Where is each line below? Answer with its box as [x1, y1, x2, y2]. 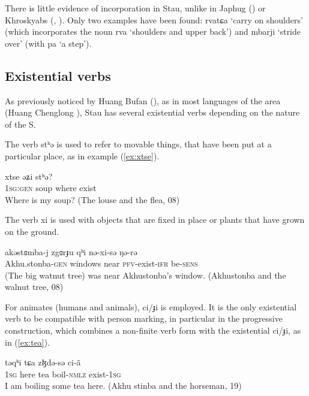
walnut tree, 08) [5, 280, 64, 293]
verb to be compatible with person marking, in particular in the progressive [5, 312, 283, 325]
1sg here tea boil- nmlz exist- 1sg [5, 367, 121, 380]
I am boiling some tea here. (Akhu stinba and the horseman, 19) [5, 379, 242, 392]
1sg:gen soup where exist [5, 182, 97, 194]
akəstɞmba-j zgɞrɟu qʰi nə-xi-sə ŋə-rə [5, 245, 137, 258]
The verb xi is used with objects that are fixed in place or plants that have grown [5, 213, 305, 226]
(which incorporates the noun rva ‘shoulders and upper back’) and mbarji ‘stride [5, 25, 301, 38]
